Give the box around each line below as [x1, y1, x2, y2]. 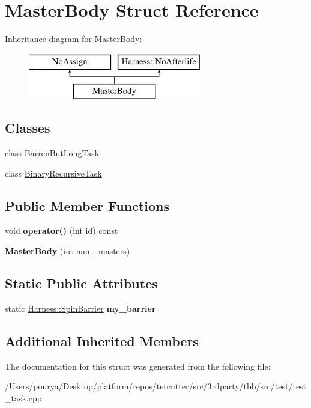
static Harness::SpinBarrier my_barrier [5, 302, 156, 314]
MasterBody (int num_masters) [5, 245, 130, 257]
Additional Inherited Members [5, 331, 199, 350]
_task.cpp [5, 391, 42, 404]
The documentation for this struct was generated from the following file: [5, 359, 271, 372]
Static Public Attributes [5, 274, 158, 293]
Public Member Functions [5, 196, 169, 215]
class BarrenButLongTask [5, 147, 100, 159]
